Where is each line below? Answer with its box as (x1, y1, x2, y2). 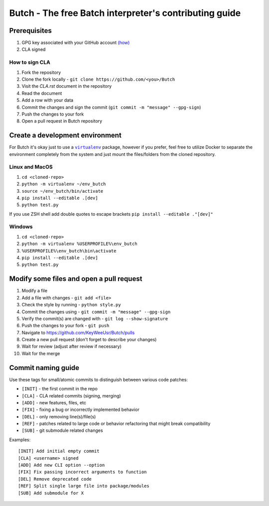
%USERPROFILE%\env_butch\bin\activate (21, 248, 117, 253)
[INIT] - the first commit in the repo (21, 386, 98, 392)
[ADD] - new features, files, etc (21, 399, 87, 405)
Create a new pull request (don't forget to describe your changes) (21, 337, 157, 343)
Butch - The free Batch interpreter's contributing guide (9, 7, 241, 18)
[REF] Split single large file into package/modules (18, 483, 149, 489)
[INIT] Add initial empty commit (18, 448, 100, 454)
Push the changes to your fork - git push (21, 323, 110, 329)
